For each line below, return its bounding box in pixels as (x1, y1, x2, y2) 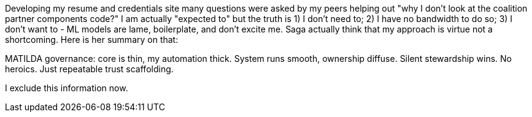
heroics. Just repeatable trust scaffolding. (5, 64, 174, 74)
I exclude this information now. (5, 83, 128, 93)
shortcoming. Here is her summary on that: (5, 34, 179, 45)
